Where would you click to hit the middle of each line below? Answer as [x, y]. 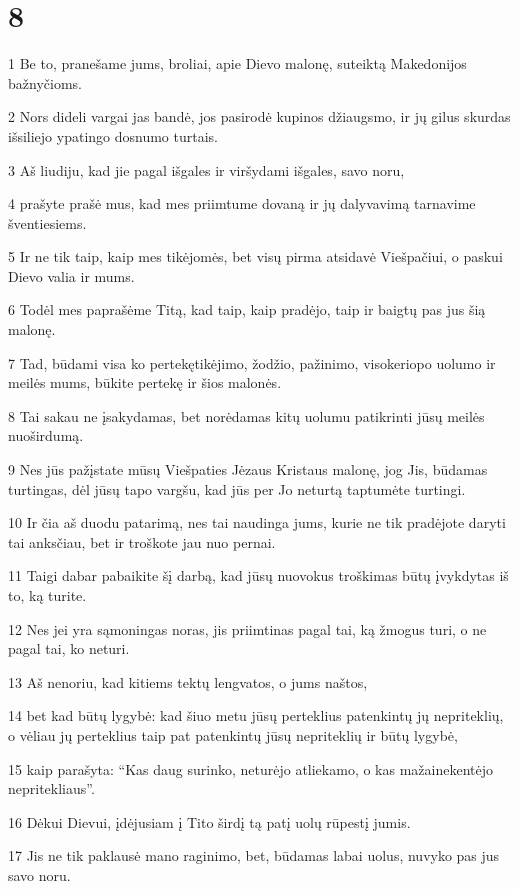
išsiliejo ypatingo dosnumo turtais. [113, 135]
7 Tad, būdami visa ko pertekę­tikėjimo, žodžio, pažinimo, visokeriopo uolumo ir [252, 362]
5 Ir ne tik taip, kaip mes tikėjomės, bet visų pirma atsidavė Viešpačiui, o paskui [255, 256]
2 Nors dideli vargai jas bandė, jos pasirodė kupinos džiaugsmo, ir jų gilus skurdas [259, 116]
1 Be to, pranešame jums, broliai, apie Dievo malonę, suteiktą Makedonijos [237, 63]
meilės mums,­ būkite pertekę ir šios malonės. [145, 382]
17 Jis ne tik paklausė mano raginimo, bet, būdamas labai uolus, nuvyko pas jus [254, 855]
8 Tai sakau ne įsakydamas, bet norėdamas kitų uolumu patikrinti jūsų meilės [246, 415]
